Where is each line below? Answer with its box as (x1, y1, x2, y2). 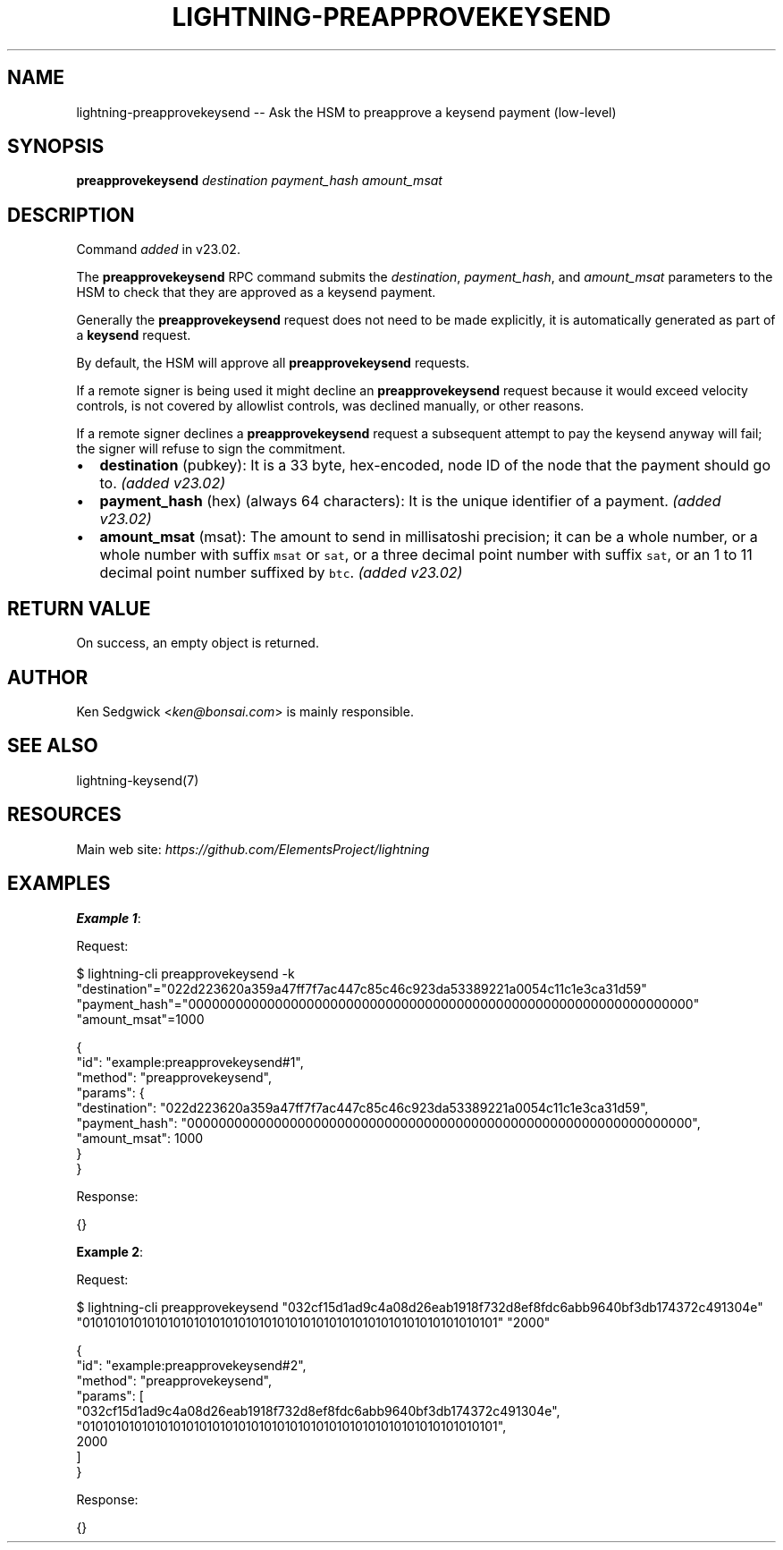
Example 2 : (76, 1243, 144, 1259)
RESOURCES (7, 803, 122, 826)
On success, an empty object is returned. (76, 635, 319, 651)
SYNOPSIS (7, 135, 105, 158)
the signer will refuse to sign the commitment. (76, 441, 346, 457)
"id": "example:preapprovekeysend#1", (76, 1054, 304, 1070)
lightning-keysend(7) (76, 772, 199, 788)
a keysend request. (76, 327, 191, 343)
